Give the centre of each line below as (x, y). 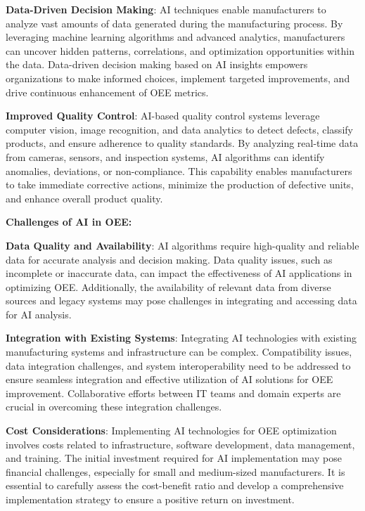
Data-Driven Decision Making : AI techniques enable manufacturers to (166, 9)
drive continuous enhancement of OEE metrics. (107, 92)
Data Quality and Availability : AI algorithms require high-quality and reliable (182, 245)
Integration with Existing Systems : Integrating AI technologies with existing (181, 338)
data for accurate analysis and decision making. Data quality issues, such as (169, 259)
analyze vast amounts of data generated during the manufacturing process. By (174, 23)
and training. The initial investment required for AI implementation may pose (174, 458)
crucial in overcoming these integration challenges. (114, 407)
